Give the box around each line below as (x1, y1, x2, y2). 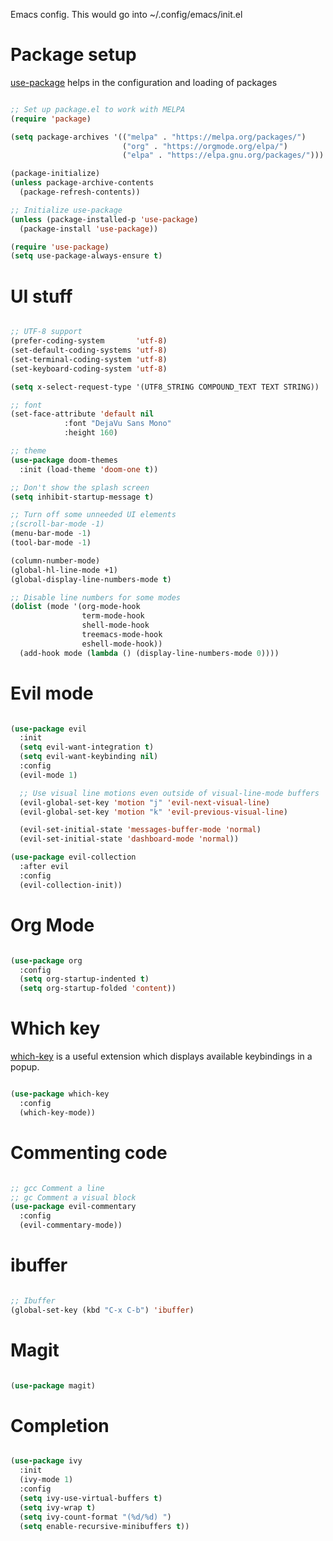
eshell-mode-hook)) (81, 639, 163, 649)
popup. (10, 1061, 40, 1073)
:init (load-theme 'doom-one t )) (19, 464, 159, 474)
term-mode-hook (81, 611, 145, 621)
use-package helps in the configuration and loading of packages (10, 76, 278, 88)
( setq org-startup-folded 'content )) (19, 984, 177, 994)
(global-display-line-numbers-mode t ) (10, 574, 172, 584)
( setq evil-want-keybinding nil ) (19, 752, 159, 762)
